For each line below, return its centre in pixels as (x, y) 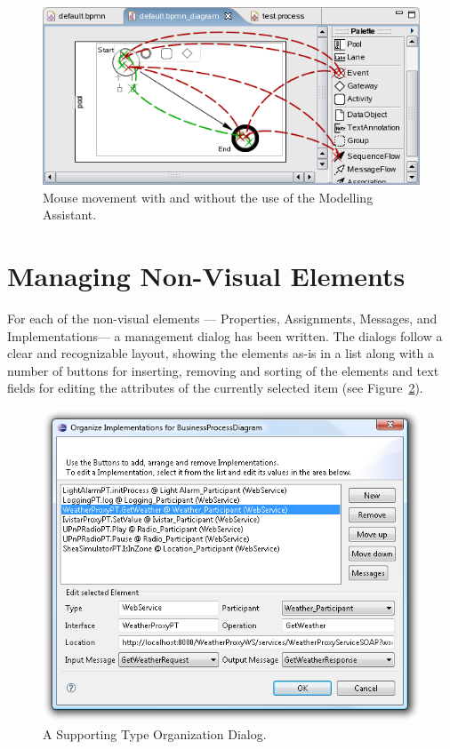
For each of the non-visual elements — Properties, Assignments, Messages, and (222, 318)
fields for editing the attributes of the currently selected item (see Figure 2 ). (215, 388)
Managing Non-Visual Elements (206, 276)
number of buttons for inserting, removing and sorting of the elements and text (223, 370)
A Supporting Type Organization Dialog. (155, 733)
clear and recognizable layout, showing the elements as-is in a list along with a (221, 353)
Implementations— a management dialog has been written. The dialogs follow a (225, 335)
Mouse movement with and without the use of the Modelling (208, 197)
